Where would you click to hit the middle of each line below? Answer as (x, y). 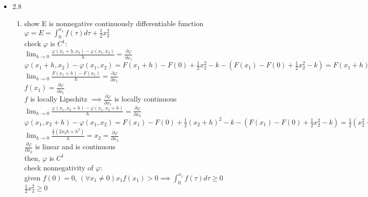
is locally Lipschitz (59, 99)
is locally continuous (145, 99)
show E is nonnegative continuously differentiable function (114, 23)
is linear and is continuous (75, 146)
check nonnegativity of (59, 168)
